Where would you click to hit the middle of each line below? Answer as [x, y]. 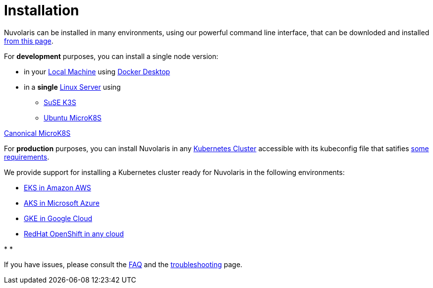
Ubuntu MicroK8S [73, 117]
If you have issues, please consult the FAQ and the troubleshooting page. [123, 264]
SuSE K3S [60, 102]
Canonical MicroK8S [37, 133]
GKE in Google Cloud [58, 218]
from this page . [29, 41]
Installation [42, 10]
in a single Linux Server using [72, 87]
